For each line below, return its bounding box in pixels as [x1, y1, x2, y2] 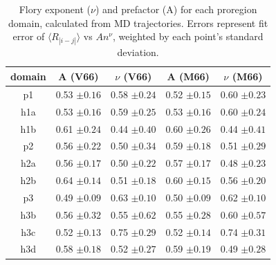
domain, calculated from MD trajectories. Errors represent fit [8, 15, 268, 30]
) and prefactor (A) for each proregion [95, 2, 257, 16]
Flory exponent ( [19, 2, 91, 16]
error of [12, 29, 45, 44]
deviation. [117, 45, 159, 60]
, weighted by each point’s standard [112, 29, 264, 44]
